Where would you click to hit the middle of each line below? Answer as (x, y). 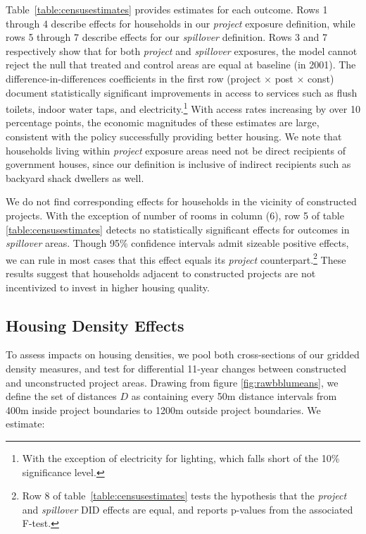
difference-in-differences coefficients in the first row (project (133, 78)
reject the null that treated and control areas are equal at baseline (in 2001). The (181, 65)
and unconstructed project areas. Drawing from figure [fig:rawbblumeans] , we (172, 382)
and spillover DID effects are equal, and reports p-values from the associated (188, 509)
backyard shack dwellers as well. (75, 177)
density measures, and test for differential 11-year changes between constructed (176, 368)
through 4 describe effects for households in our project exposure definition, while (181, 23)
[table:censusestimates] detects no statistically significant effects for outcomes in (178, 229)
